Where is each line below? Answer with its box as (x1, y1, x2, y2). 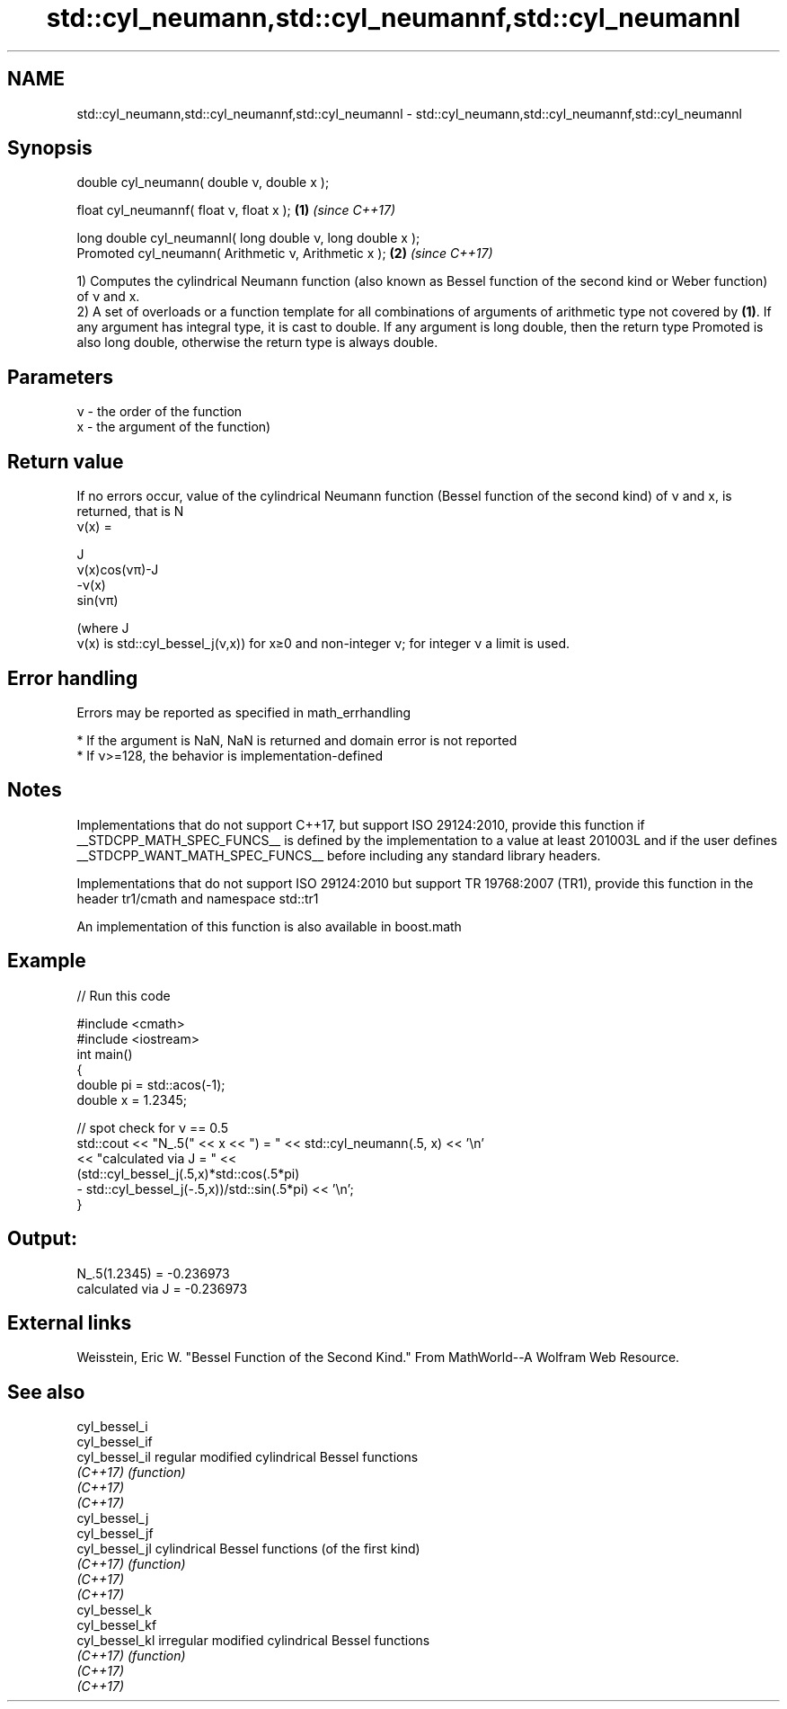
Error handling (7, 666, 138, 690)
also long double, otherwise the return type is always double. (76, 334, 438, 351)
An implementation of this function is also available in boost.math (76, 918, 462, 934)
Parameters (7, 365, 113, 388)
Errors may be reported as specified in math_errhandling (76, 704, 411, 720)
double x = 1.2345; (76, 1091, 187, 1108)
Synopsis (7, 137, 93, 160)
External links (7, 1311, 132, 1334)
